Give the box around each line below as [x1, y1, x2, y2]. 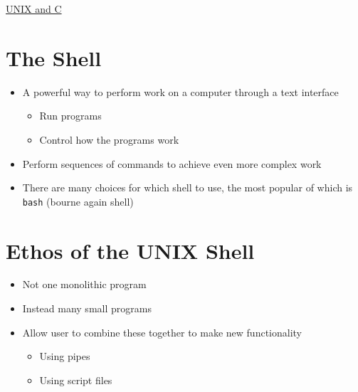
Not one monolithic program [22, 277, 147, 292]
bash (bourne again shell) [22, 194, 134, 208]
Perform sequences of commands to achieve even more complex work [22, 156, 322, 171]
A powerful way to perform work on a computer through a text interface [22, 84, 339, 99]
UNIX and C [6, 1, 62, 16]
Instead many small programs [22, 301, 152, 316]
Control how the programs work [39, 132, 179, 147]
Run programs [39, 108, 102, 123]
